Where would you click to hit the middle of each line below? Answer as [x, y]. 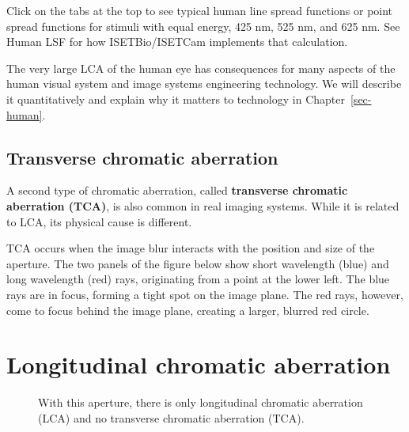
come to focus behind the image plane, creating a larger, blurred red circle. [188, 310]
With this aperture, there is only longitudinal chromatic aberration [201, 402]
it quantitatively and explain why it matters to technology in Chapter [176, 99]
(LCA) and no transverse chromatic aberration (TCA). [171, 417]
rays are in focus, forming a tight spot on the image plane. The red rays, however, [205, 294]
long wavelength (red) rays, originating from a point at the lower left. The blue [198, 279]
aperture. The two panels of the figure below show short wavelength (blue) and [198, 263]
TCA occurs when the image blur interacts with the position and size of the [191, 248]
